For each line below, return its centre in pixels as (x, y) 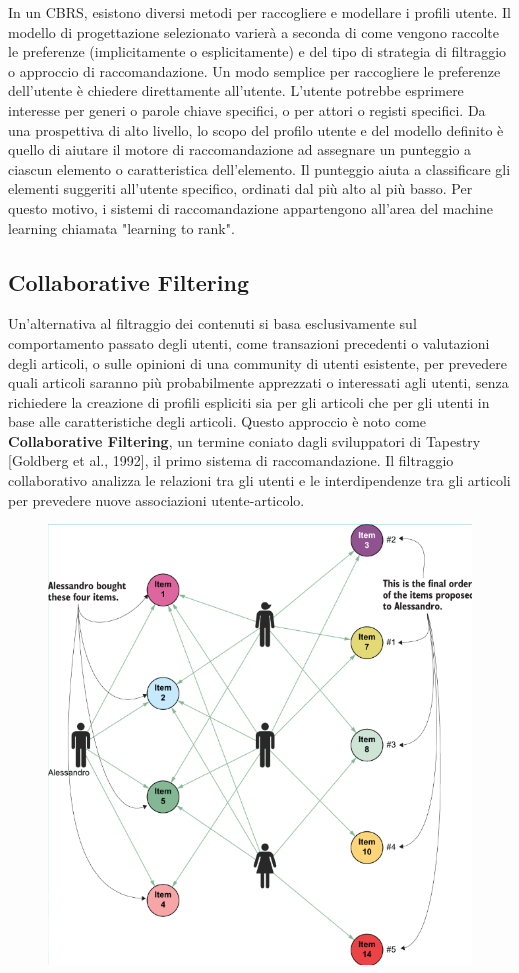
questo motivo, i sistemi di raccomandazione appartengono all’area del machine (250, 207)
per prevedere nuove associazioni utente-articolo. (156, 499)
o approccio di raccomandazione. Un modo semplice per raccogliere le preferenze (254, 70)
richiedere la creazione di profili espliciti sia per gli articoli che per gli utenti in (249, 401)
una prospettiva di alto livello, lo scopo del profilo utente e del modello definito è (256, 129)
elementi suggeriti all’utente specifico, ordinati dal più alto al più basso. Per (240, 188)
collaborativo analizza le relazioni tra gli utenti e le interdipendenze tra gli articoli (259, 480)
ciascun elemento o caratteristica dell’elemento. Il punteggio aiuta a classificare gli (259, 168)
